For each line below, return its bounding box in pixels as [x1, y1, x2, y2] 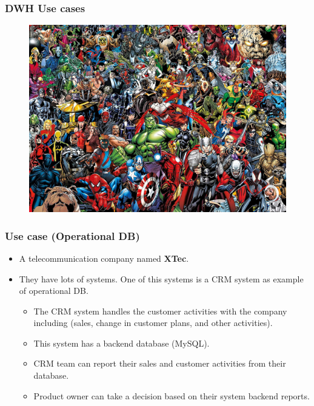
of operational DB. [19, 284, 89, 297]
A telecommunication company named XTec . [19, 251, 189, 264]
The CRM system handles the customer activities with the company [33, 304, 287, 317]
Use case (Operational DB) [5, 228, 140, 243]
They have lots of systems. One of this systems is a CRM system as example [19, 272, 304, 285]
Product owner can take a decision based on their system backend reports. [33, 389, 310, 402]
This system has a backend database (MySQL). [33, 336, 210, 349]
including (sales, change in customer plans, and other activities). [33, 316, 273, 329]
